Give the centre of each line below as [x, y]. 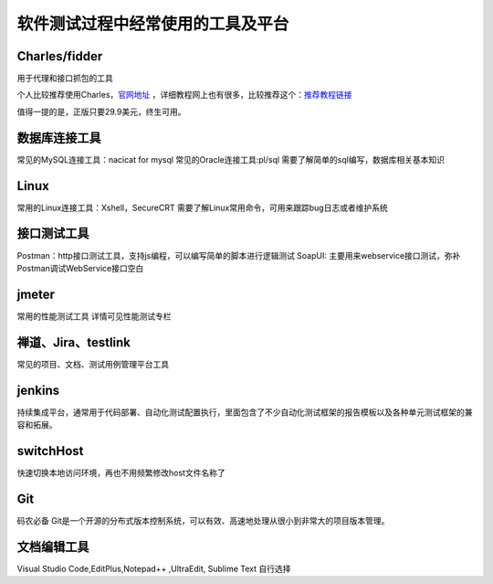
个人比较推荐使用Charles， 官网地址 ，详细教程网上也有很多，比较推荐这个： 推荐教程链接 [184, 95]
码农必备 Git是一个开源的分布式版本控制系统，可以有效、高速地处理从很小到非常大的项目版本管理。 [203, 520]
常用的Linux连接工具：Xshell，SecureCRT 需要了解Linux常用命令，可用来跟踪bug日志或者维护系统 [202, 207]
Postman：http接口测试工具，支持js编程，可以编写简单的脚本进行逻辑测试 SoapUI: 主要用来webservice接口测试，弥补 [239, 255]
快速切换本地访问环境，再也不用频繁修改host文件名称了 [121, 473]
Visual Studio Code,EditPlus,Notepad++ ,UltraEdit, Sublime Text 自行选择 [154, 568]
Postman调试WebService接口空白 [80, 268]
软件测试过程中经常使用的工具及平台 [153, 24]
